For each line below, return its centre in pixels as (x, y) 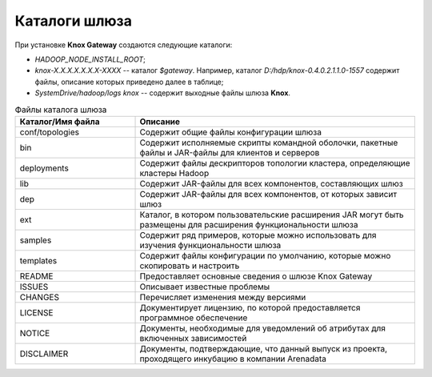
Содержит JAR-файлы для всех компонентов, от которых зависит (268, 194)
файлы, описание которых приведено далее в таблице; (129, 82)
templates (38, 260)
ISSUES (34, 287)
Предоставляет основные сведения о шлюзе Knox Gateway (256, 276)
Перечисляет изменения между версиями (223, 297)
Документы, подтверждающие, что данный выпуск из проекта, (264, 348)
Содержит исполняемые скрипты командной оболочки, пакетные (269, 142)
